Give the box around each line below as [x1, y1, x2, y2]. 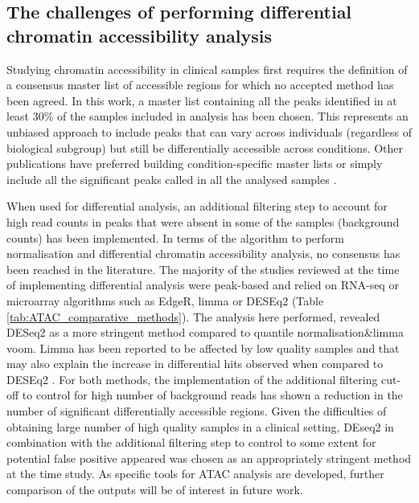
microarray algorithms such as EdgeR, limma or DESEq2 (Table [6, 292, 324, 309]
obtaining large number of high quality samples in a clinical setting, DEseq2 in [6, 418, 394, 435]
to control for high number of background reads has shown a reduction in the [22, 386, 403, 403]
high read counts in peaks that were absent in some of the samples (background [6, 213, 400, 230]
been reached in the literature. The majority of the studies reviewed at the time [6, 260, 400, 277]
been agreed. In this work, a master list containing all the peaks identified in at [6, 92, 397, 108]
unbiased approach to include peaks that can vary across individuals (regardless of [6, 123, 412, 140]
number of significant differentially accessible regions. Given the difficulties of [6, 403, 387, 419]
